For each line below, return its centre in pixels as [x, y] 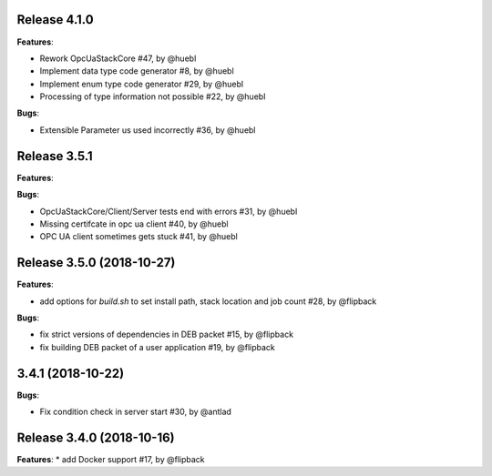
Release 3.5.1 [55, 156]
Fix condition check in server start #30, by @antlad [136, 412]
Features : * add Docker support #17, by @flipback [111, 459]
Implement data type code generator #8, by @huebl [137, 71]
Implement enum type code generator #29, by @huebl [142, 84]
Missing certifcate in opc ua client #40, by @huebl [134, 224]
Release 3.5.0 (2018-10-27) [96, 263]
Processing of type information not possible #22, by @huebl [153, 96]
